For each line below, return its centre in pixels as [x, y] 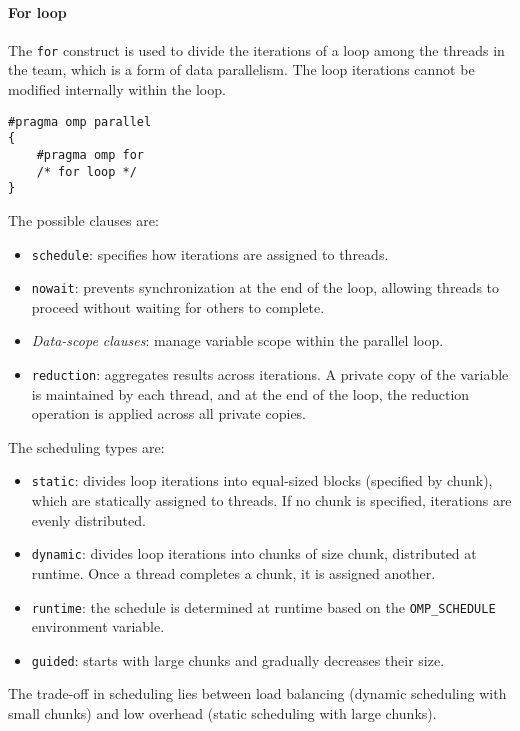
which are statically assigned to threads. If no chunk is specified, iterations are [271, 500]
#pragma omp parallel [80, 121]
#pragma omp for [90, 154]
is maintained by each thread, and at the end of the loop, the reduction [250, 393]
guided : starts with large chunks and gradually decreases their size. [238, 659]
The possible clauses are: [83, 219]
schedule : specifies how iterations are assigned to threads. [210, 253]
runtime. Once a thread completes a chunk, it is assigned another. [233, 572]
